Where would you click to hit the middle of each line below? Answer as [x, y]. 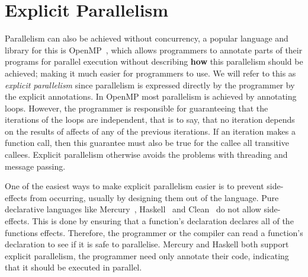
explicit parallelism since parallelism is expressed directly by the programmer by [150, 85]
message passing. [35, 166]
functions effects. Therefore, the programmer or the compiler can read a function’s [154, 232]
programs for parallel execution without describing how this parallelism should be [154, 61]
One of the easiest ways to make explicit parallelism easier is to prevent [134, 186]
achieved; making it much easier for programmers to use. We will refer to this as [150, 73]
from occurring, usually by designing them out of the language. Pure [154, 197]
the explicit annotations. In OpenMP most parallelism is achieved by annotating [151, 96]
